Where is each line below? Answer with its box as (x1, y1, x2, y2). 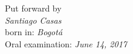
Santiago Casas (5, 13, 62, 26)
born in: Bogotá (5, 25, 63, 38)
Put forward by (5, 2, 62, 14)
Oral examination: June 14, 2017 (5, 37, 127, 50)
